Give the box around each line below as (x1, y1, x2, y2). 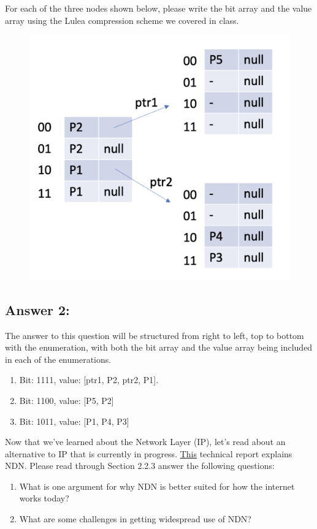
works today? (19, 492, 69, 504)
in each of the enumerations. (5, 352, 112, 365)
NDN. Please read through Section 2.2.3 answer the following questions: (5, 459, 275, 472)
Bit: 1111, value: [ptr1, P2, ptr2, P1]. (19, 373, 159, 386)
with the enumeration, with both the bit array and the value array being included (5, 341, 313, 354)
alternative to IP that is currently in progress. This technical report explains (5, 447, 292, 460)
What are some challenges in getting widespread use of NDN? (19, 512, 251, 525)
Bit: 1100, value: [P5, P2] (19, 394, 114, 406)
